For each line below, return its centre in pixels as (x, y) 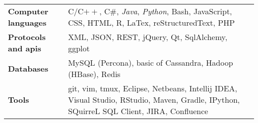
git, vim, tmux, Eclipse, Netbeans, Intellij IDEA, (153, 88)
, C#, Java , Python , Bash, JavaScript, (166, 11)
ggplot (79, 48)
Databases (28, 68)
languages (27, 22)
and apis (25, 48)
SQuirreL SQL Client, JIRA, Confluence (138, 111)
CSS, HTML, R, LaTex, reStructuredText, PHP (152, 22)
